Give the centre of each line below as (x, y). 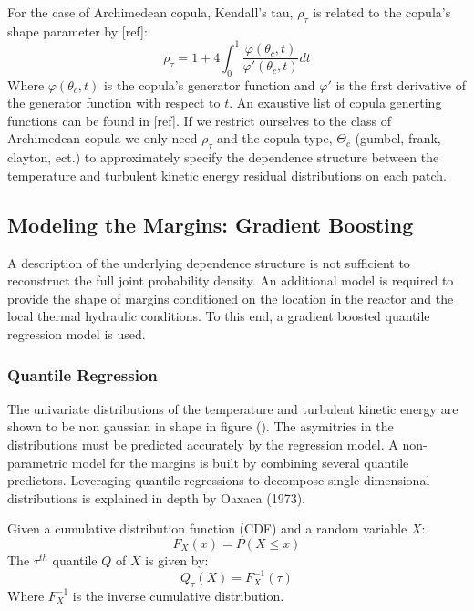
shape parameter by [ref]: (77, 31)
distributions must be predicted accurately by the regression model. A (203, 445)
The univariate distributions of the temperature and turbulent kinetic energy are (233, 408)
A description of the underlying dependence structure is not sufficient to (209, 262)
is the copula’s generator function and (209, 84)
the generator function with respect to (114, 103)
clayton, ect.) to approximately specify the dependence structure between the (223, 157)
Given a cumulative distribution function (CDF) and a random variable (207, 528)
